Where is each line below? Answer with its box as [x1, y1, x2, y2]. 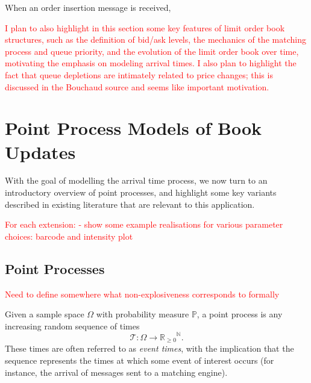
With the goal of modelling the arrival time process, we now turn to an [5, 174, 268, 187]
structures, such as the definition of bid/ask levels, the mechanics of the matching [5, 33, 306, 46]
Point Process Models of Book [5, 116, 262, 140]
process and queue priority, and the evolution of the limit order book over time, [5, 45, 299, 57]
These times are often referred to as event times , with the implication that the [5, 342, 294, 355]
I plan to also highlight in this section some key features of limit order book [5, 21, 285, 34]
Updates [5, 139, 76, 164]
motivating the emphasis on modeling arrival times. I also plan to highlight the [5, 57, 297, 69]
